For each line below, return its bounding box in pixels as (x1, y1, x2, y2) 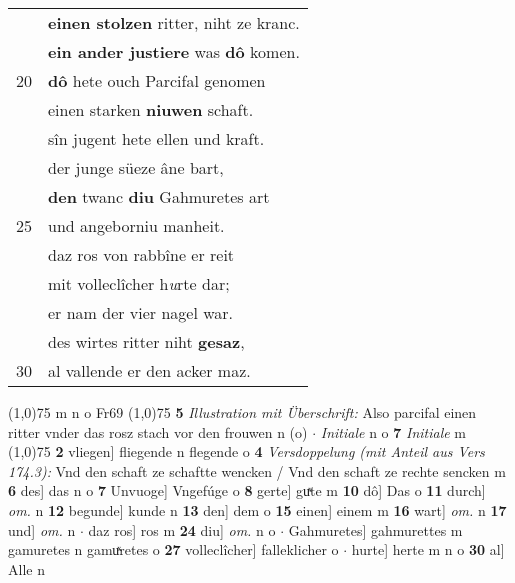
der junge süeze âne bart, (48, 156, 224, 179)
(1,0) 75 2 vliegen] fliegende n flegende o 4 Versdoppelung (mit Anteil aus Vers (8, 441, 485, 462)
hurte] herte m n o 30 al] (351, 539, 505, 560)
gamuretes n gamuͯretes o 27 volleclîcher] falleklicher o (8, 539, 339, 560)
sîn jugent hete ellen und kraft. (48, 127, 265, 150)
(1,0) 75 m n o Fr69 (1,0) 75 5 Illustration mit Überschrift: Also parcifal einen (8, 402, 477, 422)
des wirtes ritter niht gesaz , (48, 330, 245, 353)
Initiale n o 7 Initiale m (320, 421, 467, 442)
